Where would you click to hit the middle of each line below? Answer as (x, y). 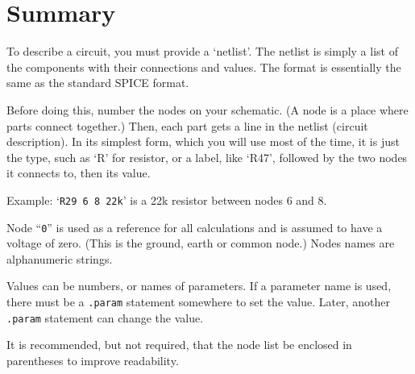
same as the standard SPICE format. (98, 83)
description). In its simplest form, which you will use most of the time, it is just (203, 141)
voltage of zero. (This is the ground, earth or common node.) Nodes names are (201, 243)
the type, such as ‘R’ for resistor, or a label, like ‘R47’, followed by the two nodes (207, 157)
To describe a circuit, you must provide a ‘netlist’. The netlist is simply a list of (202, 51)
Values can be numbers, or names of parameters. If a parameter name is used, (199, 286)
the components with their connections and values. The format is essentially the (204, 66)
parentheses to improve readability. (93, 360)
